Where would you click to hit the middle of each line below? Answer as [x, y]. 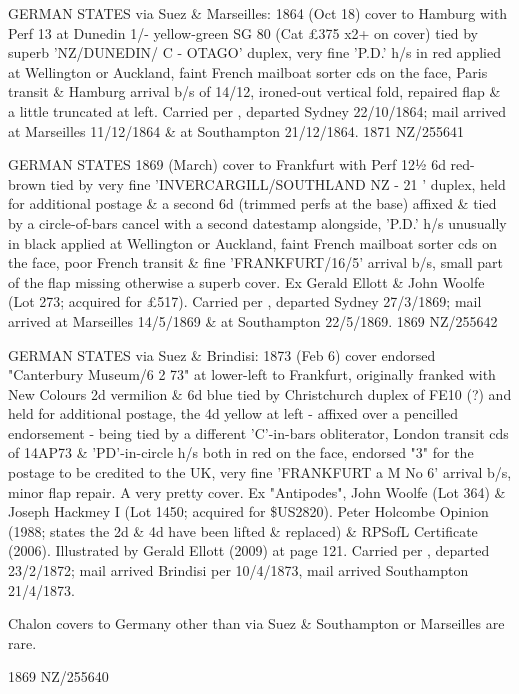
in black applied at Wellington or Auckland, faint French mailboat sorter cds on [253, 242]
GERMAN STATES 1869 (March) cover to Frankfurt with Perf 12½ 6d [227, 164]
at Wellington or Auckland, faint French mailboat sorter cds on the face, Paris [248, 71]
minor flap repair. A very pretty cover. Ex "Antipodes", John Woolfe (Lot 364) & [257, 491]
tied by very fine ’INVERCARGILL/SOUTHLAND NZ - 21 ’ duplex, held [278, 183]
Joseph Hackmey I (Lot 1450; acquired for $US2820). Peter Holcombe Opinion [248, 511]
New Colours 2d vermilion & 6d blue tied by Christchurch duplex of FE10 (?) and [260, 393]
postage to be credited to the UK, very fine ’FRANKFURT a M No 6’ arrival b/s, [260, 472]
